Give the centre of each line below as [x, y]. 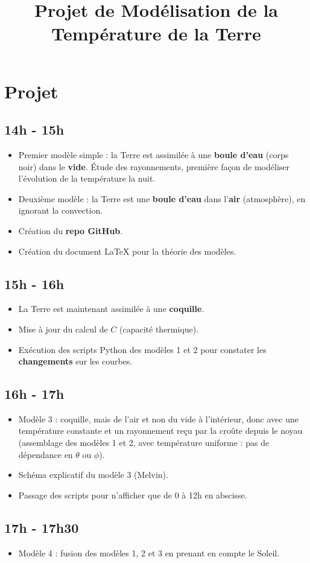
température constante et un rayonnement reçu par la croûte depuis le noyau [160, 431]
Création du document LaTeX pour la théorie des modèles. [127, 251]
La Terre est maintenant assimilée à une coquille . [111, 309]
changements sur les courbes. [75, 361]
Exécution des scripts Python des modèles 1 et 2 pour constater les [142, 349]
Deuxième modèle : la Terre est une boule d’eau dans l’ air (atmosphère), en [162, 198]
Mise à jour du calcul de [63, 329]
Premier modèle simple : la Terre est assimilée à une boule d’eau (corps [153, 154]
